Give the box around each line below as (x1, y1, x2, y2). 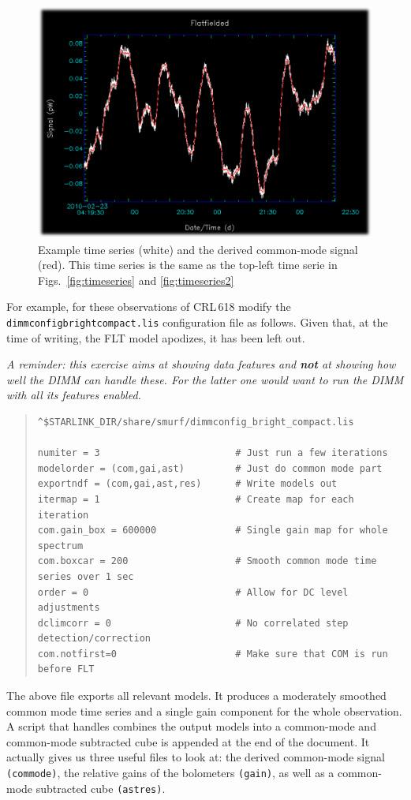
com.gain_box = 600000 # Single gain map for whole (37, 525, 388, 536)
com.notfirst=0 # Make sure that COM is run (37, 648, 388, 660)
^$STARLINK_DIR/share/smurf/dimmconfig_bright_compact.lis (37, 416, 354, 428)
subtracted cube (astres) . (35, 779, 166, 796)
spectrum (37, 540, 84, 551)
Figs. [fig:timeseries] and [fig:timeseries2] (38, 271, 234, 288)
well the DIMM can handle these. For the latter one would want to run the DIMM (6, 371, 404, 387)
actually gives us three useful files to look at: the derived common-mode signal (6, 749, 385, 765)
